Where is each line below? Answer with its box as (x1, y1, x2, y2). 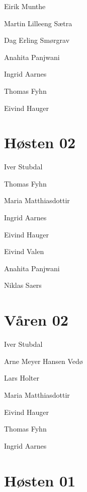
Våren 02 (4, 310, 68, 330)
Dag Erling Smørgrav (4, 35, 70, 45)
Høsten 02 (4, 132, 76, 153)
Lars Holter (4, 373, 39, 383)
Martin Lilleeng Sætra (4, 18, 72, 28)
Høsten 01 (4, 470, 76, 490)
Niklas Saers (4, 280, 42, 290)
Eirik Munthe (4, 1, 46, 11)
